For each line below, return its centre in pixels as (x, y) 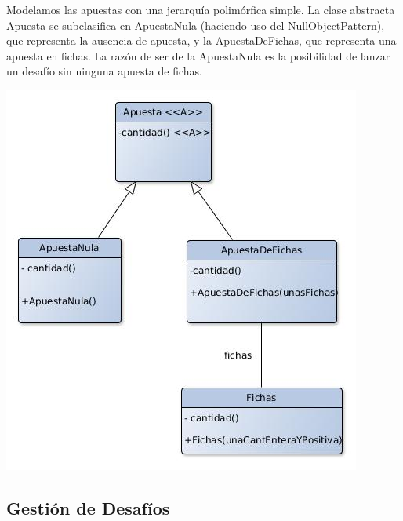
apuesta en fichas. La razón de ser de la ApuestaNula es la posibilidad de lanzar (198, 55)
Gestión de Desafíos (88, 507)
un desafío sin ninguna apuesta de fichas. (104, 71)
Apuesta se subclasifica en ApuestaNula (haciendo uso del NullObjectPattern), (196, 25)
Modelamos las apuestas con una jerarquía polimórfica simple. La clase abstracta (201, 9)
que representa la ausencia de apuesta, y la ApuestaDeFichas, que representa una (201, 40)
